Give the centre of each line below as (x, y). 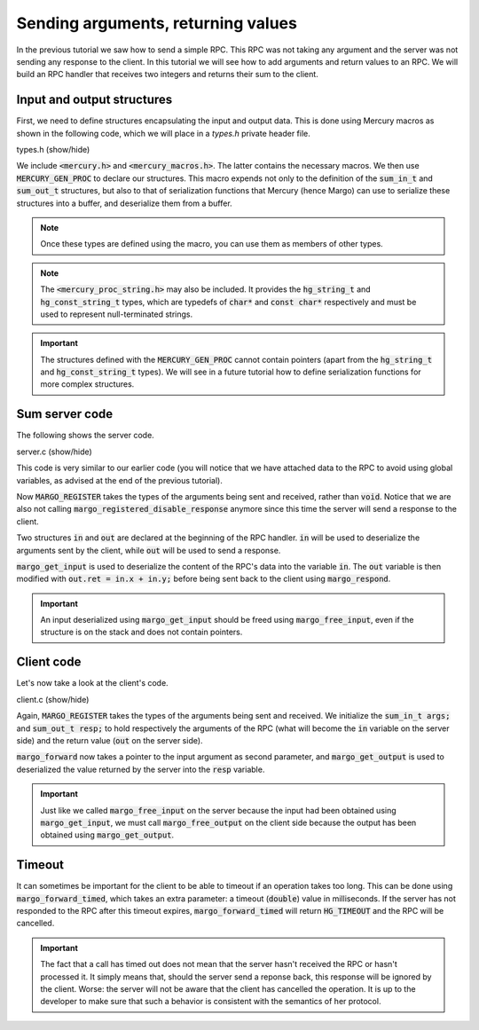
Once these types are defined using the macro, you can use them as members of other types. (212, 244)
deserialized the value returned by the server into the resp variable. (141, 769)
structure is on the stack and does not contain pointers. (141, 632)
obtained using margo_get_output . (107, 835)
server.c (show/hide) (54, 452)
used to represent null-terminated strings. (117, 314)
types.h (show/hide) (53, 150)
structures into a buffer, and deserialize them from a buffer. (124, 203)
